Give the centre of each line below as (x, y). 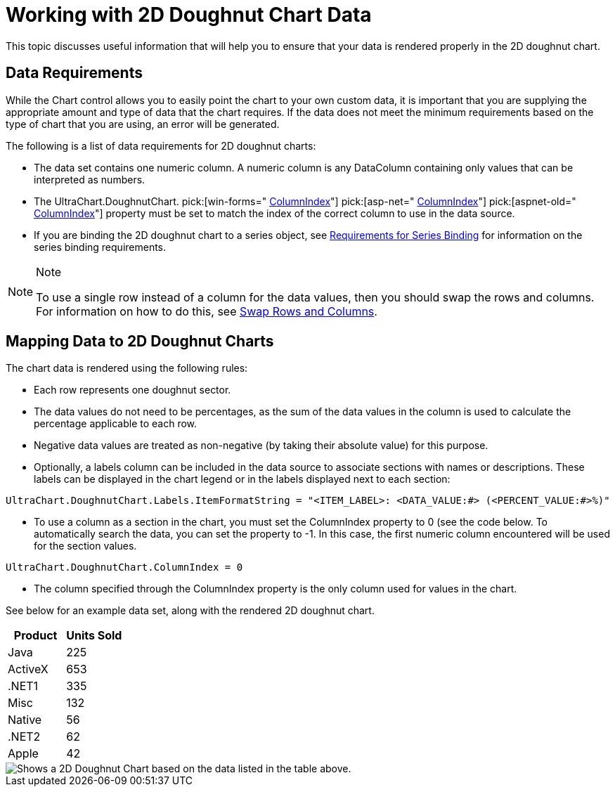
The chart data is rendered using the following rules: (127, 368)
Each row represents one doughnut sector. (132, 390)
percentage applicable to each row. (116, 424)
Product (35, 636)
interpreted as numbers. (90, 179)
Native (25, 720)
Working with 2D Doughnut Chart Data (189, 15)
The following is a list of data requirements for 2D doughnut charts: (161, 145)
